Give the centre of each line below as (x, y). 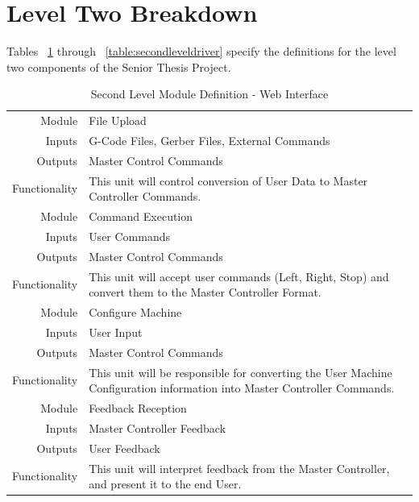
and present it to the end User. (165, 484)
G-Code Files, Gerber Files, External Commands (209, 140)
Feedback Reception (138, 408)
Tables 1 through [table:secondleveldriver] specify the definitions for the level (201, 51)
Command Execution (141, 216)
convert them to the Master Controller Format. (205, 292)
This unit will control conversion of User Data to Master (228, 180)
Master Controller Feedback (158, 427)
